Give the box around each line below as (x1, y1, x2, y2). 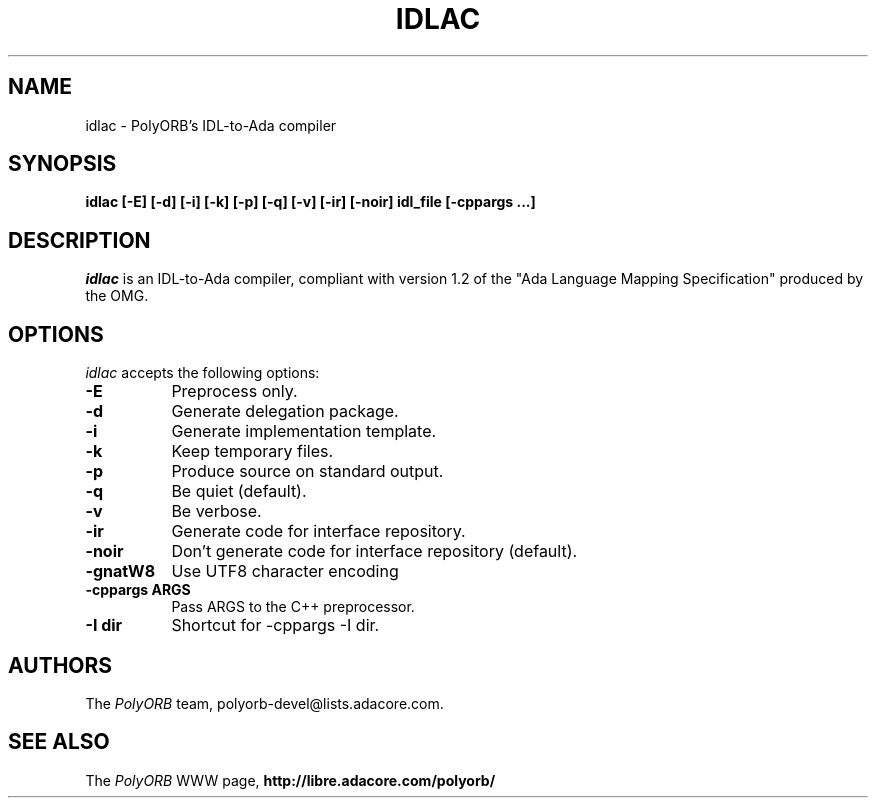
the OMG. (85, 287, 149, 305)
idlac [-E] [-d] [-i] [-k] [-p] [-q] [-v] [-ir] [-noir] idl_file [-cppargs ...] (85, 193, 536, 211)
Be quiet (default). (171, 481, 307, 502)
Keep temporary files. (171, 441, 334, 462)
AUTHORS (8, 652, 113, 678)
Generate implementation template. (171, 421, 437, 442)
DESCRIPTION (8, 227, 151, 253)
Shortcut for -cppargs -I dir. (171, 615, 380, 636)
